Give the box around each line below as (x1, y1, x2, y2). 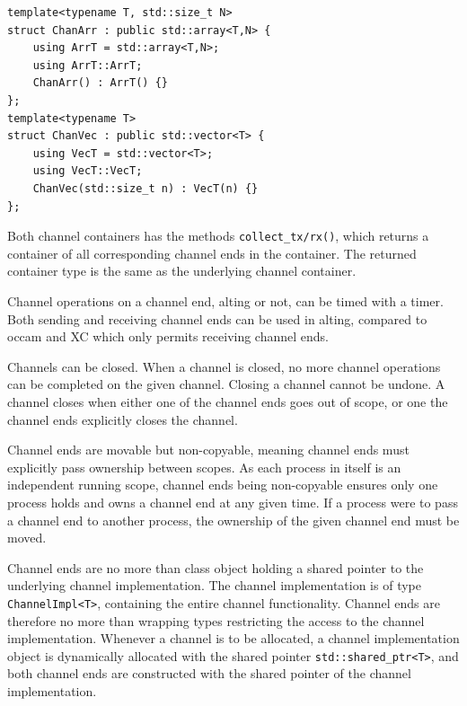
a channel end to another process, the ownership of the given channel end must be (7, 510, 460, 529)
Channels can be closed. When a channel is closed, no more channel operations (7, 357, 441, 375)
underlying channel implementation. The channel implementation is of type (7, 576, 421, 595)
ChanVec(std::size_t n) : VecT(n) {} (32, 181, 259, 195)
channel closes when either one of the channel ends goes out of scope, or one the (7, 392, 448, 410)
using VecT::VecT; (32, 164, 143, 178)
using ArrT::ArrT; (32, 58, 143, 72)
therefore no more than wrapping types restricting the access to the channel (7, 611, 425, 630)
